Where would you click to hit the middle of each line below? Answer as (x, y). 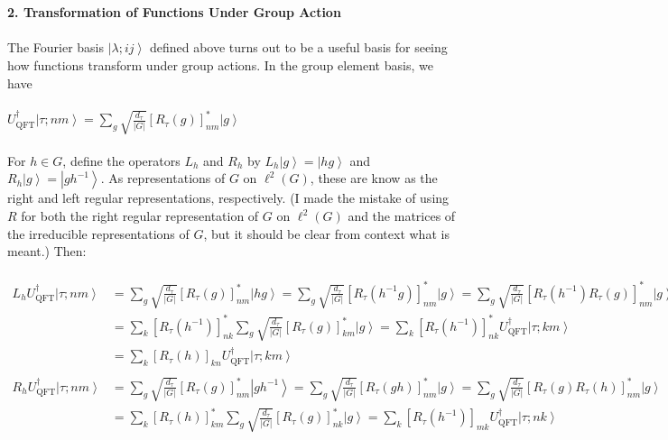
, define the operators (121, 160)
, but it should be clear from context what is (326, 233)
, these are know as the (374, 178)
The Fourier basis (56, 47)
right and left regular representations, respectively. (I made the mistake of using (228, 198)
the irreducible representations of (98, 233)
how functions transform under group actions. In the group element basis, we (220, 64)
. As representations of (163, 178)
